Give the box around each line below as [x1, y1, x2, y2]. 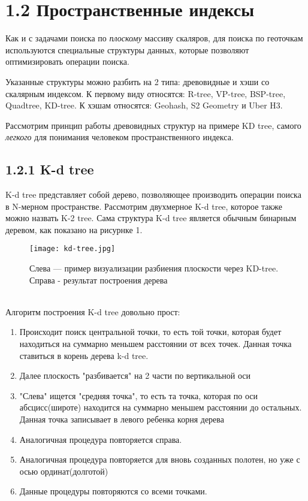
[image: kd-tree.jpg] [29, 245, 116, 253]
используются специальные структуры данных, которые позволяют [5, 43, 249, 56]
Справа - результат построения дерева [29, 273, 168, 286]
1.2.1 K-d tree [5, 160, 94, 179]
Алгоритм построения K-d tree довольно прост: [5, 305, 180, 318]
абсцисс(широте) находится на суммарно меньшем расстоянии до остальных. [19, 401, 302, 414]
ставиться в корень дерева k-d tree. [19, 349, 149, 361]
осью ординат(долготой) [19, 464, 108, 477]
